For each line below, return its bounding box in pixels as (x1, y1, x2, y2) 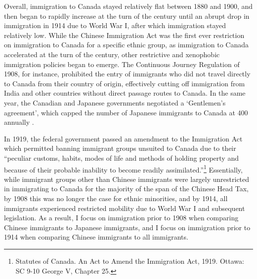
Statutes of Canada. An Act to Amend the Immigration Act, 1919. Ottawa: (15, 255, 244, 266)
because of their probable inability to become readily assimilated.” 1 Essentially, (4, 163, 243, 174)
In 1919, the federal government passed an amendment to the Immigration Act (4, 133, 243, 143)
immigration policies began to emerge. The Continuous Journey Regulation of (4, 59, 240, 69)
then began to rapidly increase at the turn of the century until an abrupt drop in (4, 10, 250, 21)
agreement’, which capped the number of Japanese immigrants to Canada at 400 (4, 107, 248, 117)
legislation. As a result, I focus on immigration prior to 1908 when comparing (4, 212, 239, 223)
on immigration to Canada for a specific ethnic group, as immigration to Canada (4, 39, 249, 50)
